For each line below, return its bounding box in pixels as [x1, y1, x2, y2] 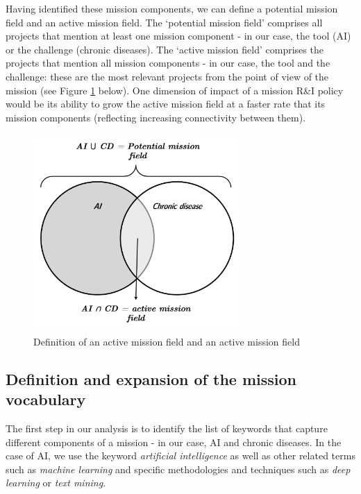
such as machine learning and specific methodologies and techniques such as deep [6, 461, 351, 476]
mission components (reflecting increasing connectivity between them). [6, 110, 306, 124]
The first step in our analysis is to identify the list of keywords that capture [6, 421, 328, 436]
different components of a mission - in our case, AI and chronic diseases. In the [6, 434, 342, 449]
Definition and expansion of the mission [6, 368, 297, 389]
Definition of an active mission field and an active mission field [33, 334, 300, 348]
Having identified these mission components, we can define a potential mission [6, 1, 338, 15]
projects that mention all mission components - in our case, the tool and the [6, 56, 330, 70]
